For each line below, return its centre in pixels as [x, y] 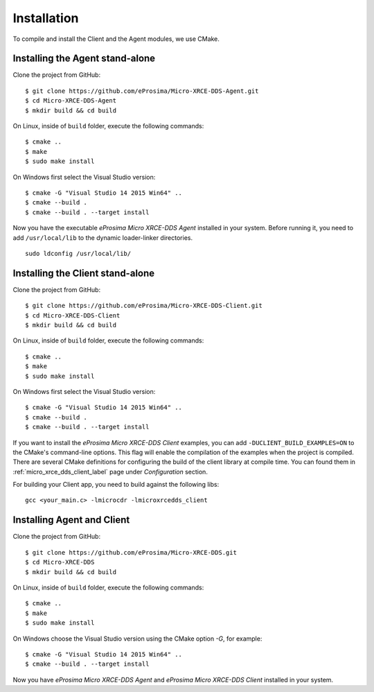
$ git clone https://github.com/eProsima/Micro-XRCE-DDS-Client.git [144, 306]
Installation [46, 18]
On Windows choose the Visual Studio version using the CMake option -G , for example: [137, 639]
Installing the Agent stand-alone [84, 59]
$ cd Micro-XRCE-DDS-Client [73, 315]
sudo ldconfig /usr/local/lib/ [78, 253]
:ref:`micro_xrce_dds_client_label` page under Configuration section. [110, 472]
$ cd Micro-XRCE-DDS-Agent [71, 101]
